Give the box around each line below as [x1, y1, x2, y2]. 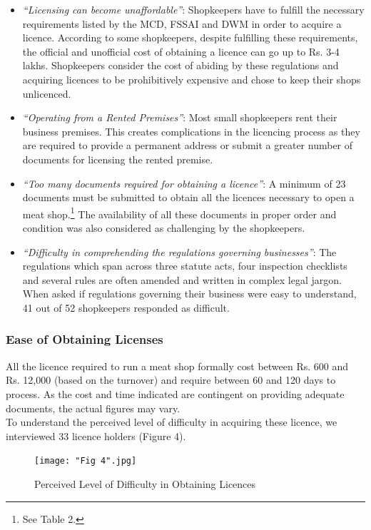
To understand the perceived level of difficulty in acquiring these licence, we [6, 414, 337, 429]
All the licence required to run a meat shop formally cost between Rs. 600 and [6, 358, 349, 373]
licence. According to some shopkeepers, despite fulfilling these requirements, [22, 30, 358, 45]
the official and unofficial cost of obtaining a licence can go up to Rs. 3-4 [22, 44, 340, 58]
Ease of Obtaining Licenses [6, 330, 163, 348]
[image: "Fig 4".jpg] [34, 456, 137, 467]
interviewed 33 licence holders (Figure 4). [6, 428, 186, 443]
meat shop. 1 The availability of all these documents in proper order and [22, 204, 337, 221]
